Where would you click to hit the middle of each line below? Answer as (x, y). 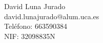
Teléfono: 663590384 (36, 26)
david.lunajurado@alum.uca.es (52, 16)
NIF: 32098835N (30, 36)
